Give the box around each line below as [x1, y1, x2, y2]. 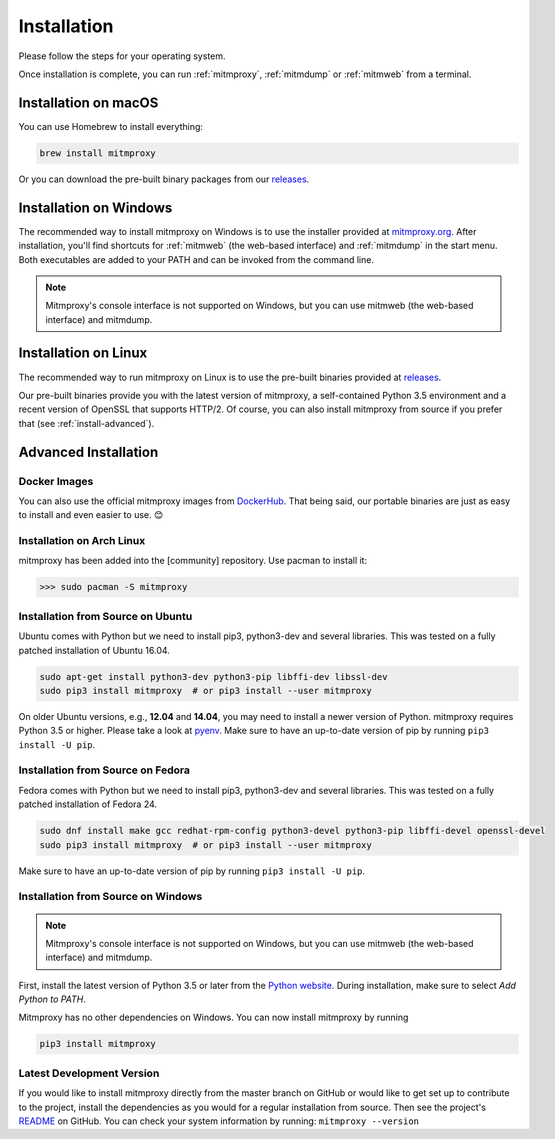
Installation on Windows [18, 199, 173, 216]
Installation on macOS [18, 94, 159, 111]
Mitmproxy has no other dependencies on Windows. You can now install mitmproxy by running [18, 1011, 409, 1024]
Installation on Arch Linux [18, 534, 146, 548]
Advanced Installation [18, 443, 159, 460]
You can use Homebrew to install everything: [18, 120, 204, 132]
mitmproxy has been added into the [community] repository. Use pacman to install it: [18, 555, 368, 567]
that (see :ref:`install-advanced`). [18, 417, 155, 429]
